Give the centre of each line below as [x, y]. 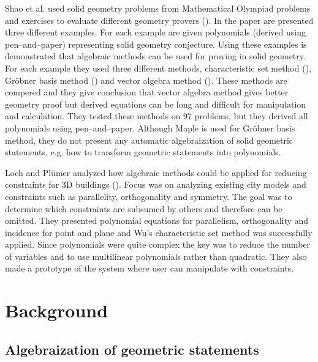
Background [57, 310]
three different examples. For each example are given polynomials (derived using [155, 32]
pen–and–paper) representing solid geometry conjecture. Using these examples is [156, 44]
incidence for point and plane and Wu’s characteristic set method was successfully [159, 232]
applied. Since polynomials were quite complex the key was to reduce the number [158, 244]
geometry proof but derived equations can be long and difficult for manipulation [156, 104]
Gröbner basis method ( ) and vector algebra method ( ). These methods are [146, 80]
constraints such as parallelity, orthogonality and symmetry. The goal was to [149, 196]
